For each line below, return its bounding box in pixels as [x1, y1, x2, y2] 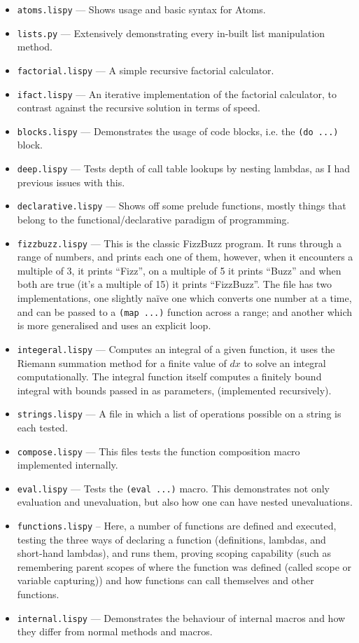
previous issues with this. [17, 174, 125, 189]
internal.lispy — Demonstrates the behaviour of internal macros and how [17, 610, 346, 625]
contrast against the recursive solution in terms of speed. [17, 100, 260, 115]
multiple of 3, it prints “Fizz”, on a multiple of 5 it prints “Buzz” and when [17, 263, 342, 277]
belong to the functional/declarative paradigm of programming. [17, 212, 290, 226]
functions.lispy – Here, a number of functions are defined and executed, [17, 518, 337, 533]
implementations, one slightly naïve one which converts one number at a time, [17, 291, 352, 305]
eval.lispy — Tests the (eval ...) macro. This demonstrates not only [17, 480, 330, 495]
